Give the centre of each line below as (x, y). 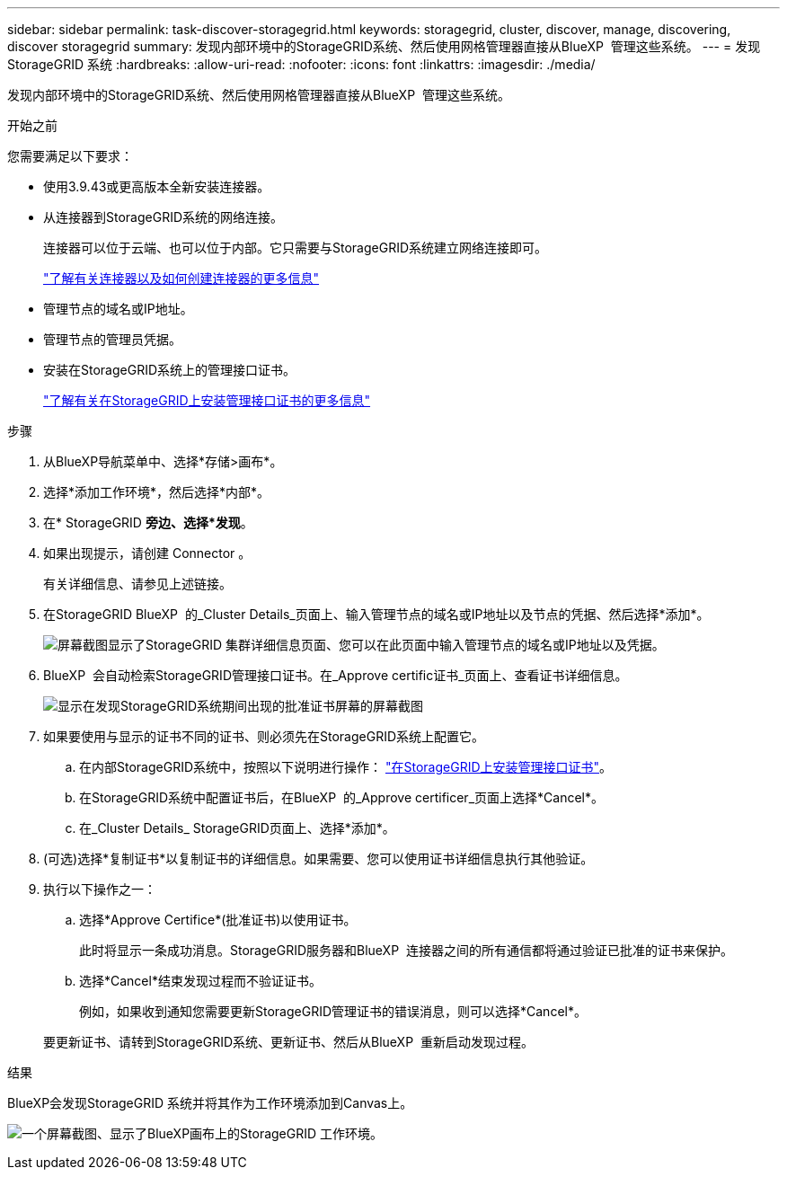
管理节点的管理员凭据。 (112, 339)
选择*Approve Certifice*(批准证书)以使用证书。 (218, 920)
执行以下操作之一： (100, 889)
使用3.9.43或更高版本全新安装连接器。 (157, 186)
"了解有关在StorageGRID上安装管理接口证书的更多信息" (207, 400)
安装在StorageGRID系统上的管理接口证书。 (170, 370)
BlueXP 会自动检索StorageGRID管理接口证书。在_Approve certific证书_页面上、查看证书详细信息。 (336, 675)
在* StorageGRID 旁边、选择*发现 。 (148, 522)
